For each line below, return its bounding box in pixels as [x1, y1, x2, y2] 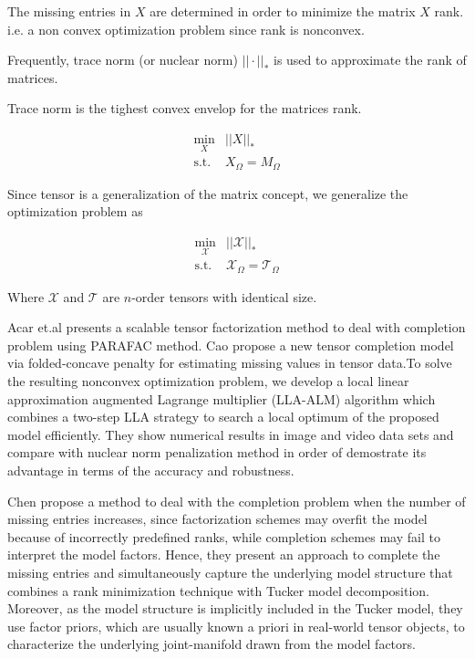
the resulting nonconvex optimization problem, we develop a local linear [7, 371, 409, 390]
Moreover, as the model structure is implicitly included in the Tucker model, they [7, 599, 463, 618]
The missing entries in [7, 2, 131, 20]
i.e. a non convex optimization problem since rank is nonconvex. [7, 19, 365, 38]
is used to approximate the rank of [273, 50, 467, 69]
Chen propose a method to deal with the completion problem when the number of [7, 491, 466, 510]
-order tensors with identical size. [131, 287, 317, 306]
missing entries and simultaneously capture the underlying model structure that [7, 562, 453, 581]
